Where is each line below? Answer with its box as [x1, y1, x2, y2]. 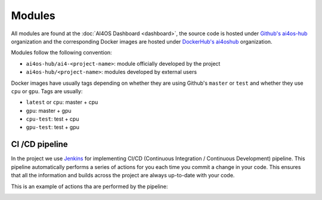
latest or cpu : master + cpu [26, 99, 98, 106]
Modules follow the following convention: [11, 49, 113, 56]
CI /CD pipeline [11, 139, 68, 149]
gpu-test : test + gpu [26, 124, 80, 131]
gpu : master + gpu [26, 107, 72, 114]
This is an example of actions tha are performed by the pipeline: [11, 183, 168, 190]
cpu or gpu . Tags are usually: [11, 87, 83, 95]
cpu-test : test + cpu [26, 115, 79, 122]
